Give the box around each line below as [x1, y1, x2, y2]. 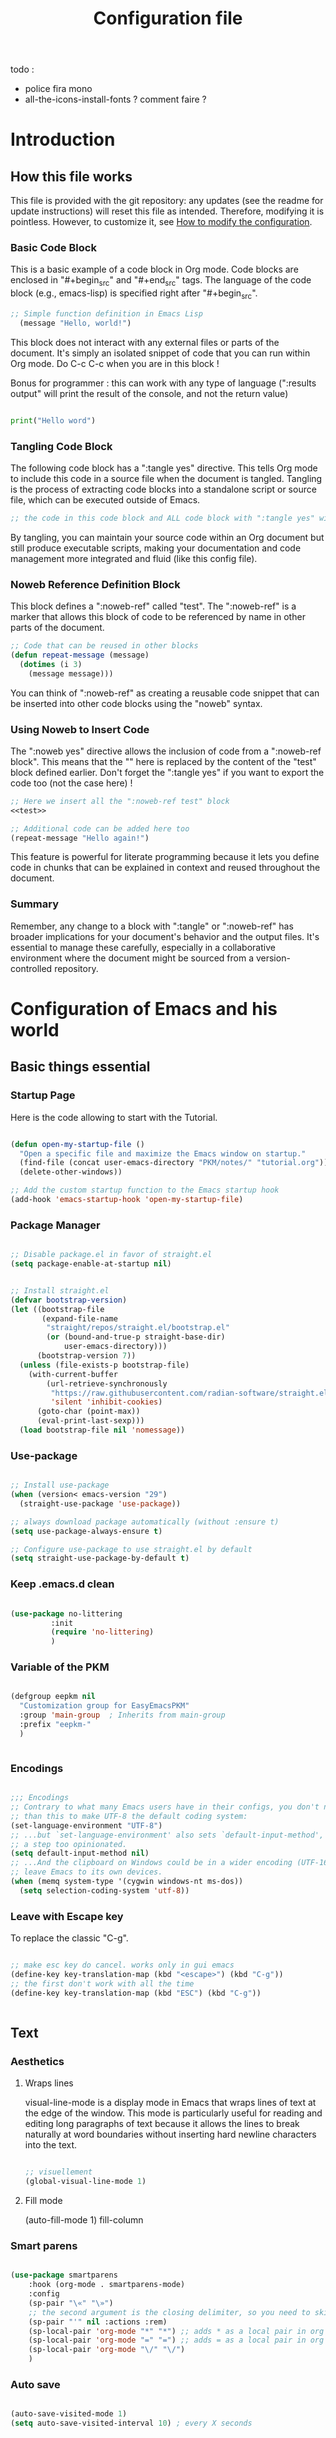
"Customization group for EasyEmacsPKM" [19, 1701, 190, 1711]
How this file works [10, 168, 133, 185]
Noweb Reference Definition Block [10, 577, 181, 591]
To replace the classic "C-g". [10, 1932, 129, 1944]
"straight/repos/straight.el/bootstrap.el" [46, 1323, 230, 1333]
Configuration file [93, 7, 243, 30]
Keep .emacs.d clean [10, 1577, 115, 1591]
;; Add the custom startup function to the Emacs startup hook [10, 1185, 280, 1196]
